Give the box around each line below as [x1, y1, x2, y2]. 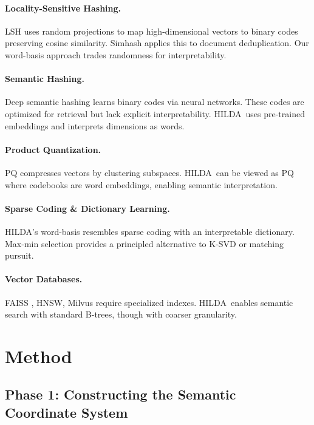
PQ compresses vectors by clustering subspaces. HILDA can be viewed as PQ [5, 166, 294, 178]
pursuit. [5, 249, 34, 262]
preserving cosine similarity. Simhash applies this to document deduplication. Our [5, 36, 309, 49]
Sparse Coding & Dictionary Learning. [5, 202, 170, 214]
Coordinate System [5, 403, 128, 421]
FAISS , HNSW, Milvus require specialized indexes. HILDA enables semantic [5, 296, 293, 308]
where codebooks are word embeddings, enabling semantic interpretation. [5, 178, 278, 191]
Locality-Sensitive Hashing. [5, 1, 121, 14]
